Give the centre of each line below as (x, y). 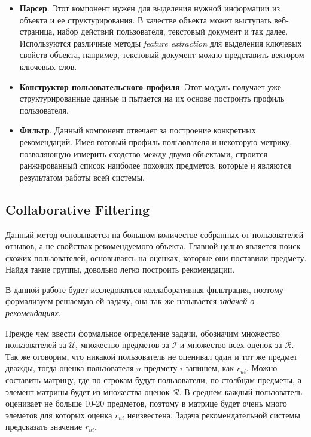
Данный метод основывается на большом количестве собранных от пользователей (155, 234)
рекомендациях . (33, 313)
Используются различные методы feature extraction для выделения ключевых (161, 43)
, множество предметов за (122, 345)
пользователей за (36, 345)
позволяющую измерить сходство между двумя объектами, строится (143, 153)
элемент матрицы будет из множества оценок (88, 391)
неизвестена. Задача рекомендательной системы (214, 415)
